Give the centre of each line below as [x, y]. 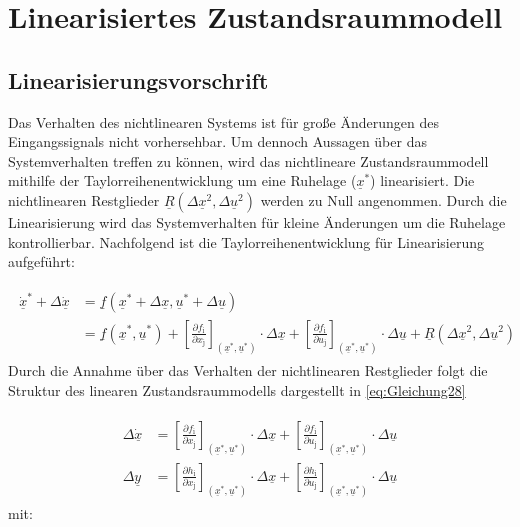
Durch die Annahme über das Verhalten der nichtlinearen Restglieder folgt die [248, 370]
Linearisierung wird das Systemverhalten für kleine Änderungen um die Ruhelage [257, 221]
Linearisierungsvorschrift [138, 79]
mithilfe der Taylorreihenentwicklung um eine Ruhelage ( [182, 180]
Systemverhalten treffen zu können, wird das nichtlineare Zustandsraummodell [248, 160]
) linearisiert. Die [422, 180]
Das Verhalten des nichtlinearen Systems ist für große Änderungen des [223, 121]
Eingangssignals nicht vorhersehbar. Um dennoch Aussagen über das [217, 141]
